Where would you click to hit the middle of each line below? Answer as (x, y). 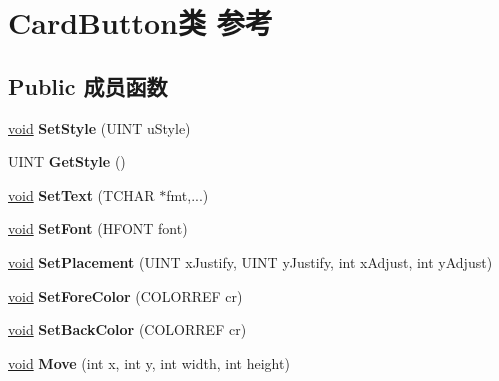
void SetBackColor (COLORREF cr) (127, 329)
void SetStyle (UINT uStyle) (99, 127)
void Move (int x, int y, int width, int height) (149, 362)
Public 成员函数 (88, 85)
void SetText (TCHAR (81, 194)
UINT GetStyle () (67, 161)
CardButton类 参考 (140, 22)
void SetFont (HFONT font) (98, 228)
